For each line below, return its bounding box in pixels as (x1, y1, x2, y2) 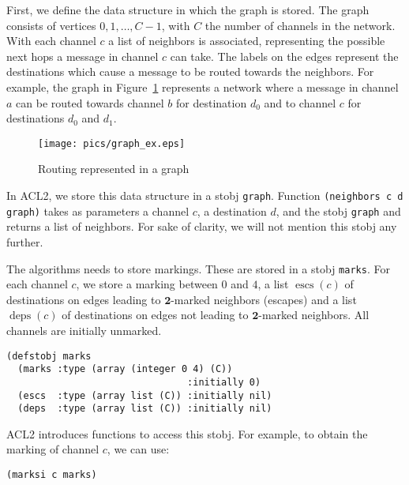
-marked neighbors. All (258, 306, 370, 323)
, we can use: (107, 441, 170, 457)
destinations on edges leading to (6, 291, 161, 307)
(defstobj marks (6, 350, 92, 362)
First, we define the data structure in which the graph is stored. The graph (6, 2, 370, 17)
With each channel (6, 32, 96, 49)
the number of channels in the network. (204, 17, 396, 33)
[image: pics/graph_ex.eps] (38, 137, 186, 149)
